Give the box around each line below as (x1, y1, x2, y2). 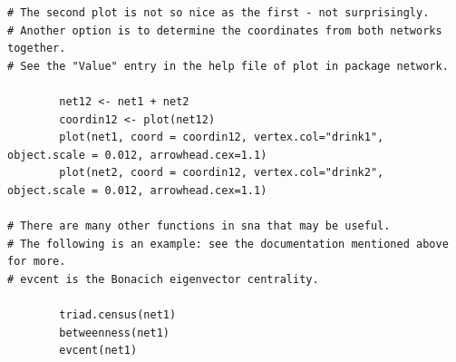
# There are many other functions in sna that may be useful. (7, 220, 391, 233)
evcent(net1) (59, 344, 138, 357)
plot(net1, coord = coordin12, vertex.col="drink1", (59, 131, 384, 144)
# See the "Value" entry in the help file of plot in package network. (7, 59, 449, 73)
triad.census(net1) (59, 308, 177, 322)
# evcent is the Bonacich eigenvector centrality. (7, 272, 319, 286)
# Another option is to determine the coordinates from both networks (7, 24, 442, 37)
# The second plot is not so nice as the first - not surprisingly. (7, 6, 430, 19)
